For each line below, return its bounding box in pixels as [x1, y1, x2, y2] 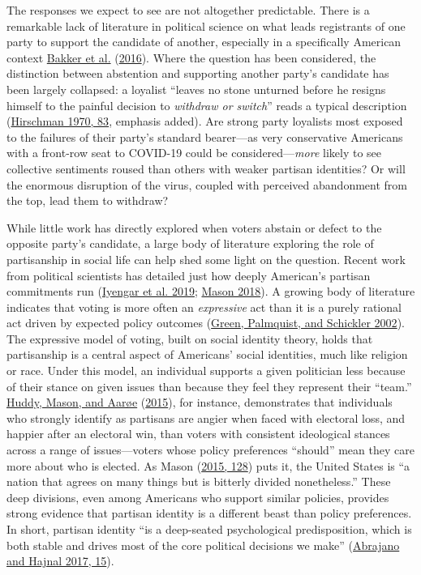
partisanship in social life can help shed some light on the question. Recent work [6, 250, 406, 267]
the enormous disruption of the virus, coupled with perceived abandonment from [6, 176, 407, 193]
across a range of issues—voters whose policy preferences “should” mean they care [6, 441, 415, 458]
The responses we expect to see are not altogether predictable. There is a [6, 2, 370, 18]
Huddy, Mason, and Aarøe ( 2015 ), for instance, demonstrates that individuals [6, 394, 393, 411]
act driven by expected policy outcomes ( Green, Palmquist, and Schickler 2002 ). [6, 314, 405, 331]
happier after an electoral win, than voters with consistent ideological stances [6, 425, 390, 442]
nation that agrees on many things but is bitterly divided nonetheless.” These [6, 473, 391, 490]
